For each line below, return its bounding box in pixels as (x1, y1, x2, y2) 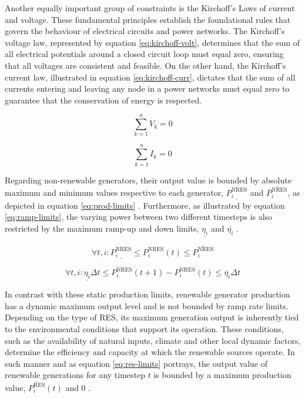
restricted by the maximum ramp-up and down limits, (5, 222, 199, 235)
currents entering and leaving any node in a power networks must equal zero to (5, 82, 290, 95)
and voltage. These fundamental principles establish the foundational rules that (5, 13, 291, 25)
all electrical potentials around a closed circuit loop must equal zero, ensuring (5, 48, 284, 60)
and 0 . (65, 381, 91, 393)
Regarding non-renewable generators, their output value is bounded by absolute (5, 173, 291, 186)
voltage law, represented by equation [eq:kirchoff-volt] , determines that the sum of (5, 36, 300, 48)
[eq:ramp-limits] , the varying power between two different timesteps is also (5, 210, 273, 223)
